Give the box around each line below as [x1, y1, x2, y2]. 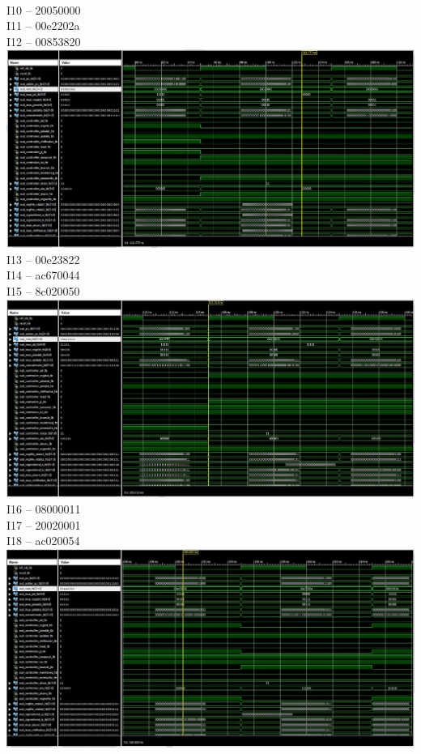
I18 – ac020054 [6, 532, 80, 549]
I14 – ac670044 [6, 266, 80, 283]
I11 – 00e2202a [6, 17, 80, 34]
